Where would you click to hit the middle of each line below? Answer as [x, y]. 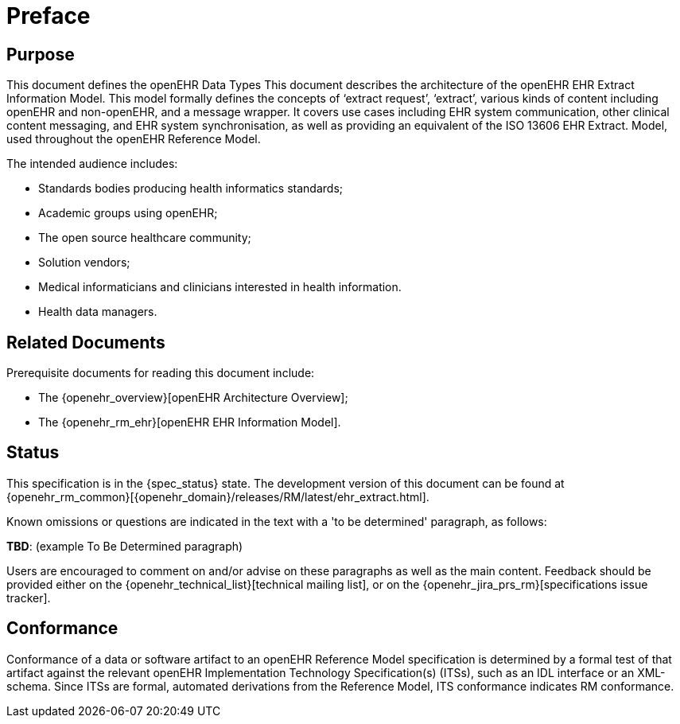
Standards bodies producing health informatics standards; [190, 189]
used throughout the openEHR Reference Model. [134, 139]
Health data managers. [98, 312]
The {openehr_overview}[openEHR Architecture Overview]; [193, 398]
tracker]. [29, 597]
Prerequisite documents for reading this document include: [161, 373]
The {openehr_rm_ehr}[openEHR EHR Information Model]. [190, 422]
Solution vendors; [84, 263]
